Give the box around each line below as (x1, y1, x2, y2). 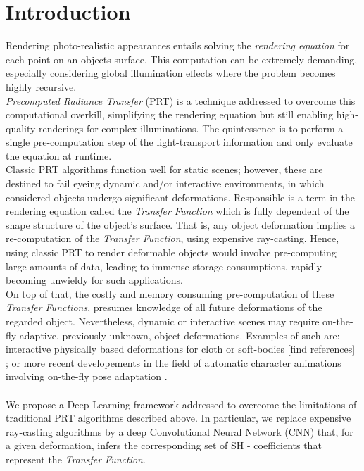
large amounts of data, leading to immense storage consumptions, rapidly (6, 258, 322, 273)
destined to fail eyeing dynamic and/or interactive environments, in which (6, 176, 325, 191)
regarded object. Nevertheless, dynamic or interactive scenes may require (6, 314, 320, 328)
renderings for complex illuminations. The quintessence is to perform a (39, 120, 344, 135)
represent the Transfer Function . (6, 451, 146, 466)
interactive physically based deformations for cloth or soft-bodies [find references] (6, 341, 356, 356)
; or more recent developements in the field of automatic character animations (6, 355, 341, 370)
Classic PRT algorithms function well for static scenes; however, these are (6, 162, 323, 177)
